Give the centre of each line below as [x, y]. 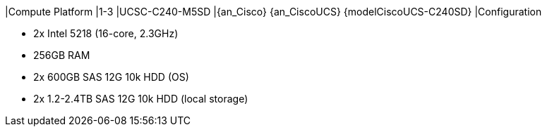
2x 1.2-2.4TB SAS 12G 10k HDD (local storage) [141, 99]
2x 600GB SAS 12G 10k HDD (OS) [111, 77]
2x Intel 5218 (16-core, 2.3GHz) [106, 33]
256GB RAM [62, 55]
